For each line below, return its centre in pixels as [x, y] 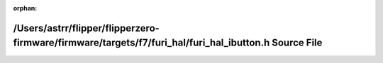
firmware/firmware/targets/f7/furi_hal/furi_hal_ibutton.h [141, 43]
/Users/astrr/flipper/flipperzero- [86, 28]
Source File [297, 43]
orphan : [25, 8]
